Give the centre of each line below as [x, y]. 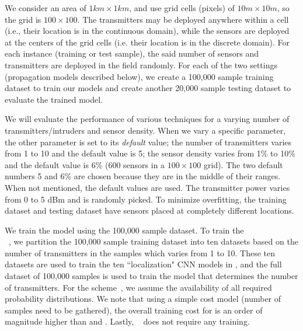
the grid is [23, 19]
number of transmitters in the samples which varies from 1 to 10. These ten [140, 252]
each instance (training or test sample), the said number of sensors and [132, 53]
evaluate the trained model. [54, 99]
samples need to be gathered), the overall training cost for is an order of [134, 310]
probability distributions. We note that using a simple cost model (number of [143, 299]
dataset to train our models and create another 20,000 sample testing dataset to [148, 88]
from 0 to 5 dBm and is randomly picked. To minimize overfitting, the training [146, 199]
